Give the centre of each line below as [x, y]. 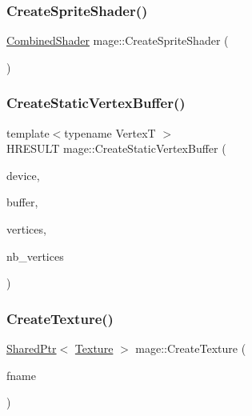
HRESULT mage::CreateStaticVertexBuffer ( [116, 148]
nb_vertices [35, 256]
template [28, 132]
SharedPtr [32, 348]
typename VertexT [110, 132]
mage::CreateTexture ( [191, 348]
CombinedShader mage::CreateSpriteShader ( [118, 40]
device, [23, 175]
